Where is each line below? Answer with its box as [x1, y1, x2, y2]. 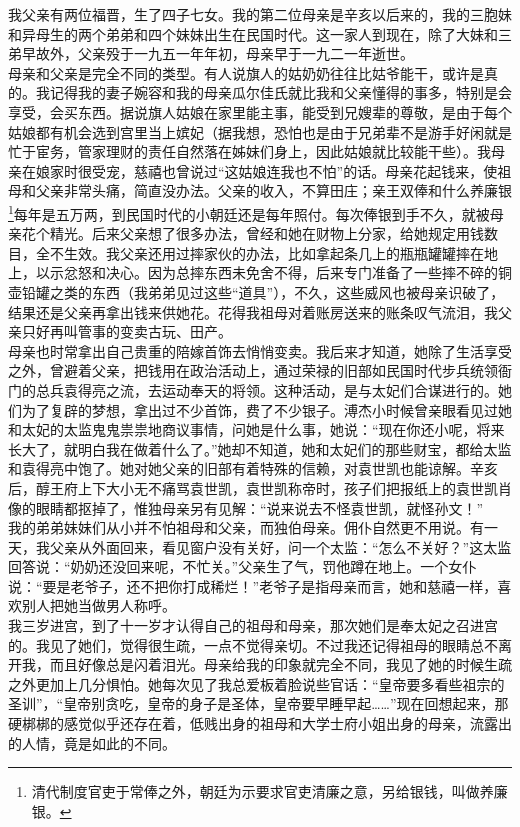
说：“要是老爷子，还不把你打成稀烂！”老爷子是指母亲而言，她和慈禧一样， [8, 575, 498, 596]
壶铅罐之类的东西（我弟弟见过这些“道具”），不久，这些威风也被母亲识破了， [8, 281, 505, 302]
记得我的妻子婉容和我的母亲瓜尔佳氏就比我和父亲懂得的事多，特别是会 [49, 82, 512, 103]
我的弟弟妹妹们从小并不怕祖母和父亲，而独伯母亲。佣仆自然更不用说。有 [8, 517, 484, 538]
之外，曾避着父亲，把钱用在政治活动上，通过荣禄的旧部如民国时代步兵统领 [8, 360, 498, 381]
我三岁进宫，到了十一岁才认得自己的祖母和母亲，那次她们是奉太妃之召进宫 [8, 615, 498, 636]
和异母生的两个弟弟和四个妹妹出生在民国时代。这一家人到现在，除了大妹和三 [8, 23, 512, 44]
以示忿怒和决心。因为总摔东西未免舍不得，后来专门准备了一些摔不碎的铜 [35, 262, 512, 283]
